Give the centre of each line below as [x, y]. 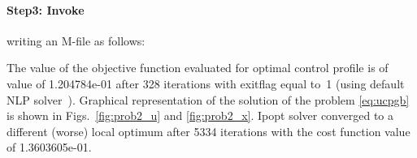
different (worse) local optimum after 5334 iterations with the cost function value [208, 131]
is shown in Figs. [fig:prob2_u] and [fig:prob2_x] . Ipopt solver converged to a [200, 115]
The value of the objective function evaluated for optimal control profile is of [198, 68]
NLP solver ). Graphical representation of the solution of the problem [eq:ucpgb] [208, 99]
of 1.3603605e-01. [49, 147]
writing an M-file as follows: [76, 40]
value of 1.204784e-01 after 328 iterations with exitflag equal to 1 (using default [206, 83]
